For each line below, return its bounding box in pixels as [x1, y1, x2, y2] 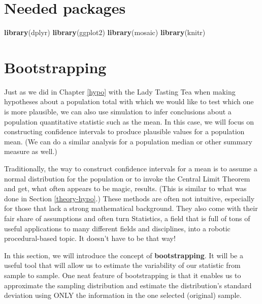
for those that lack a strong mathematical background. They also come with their [4, 203, 258, 214]
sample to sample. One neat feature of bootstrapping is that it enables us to [4, 269, 241, 280]
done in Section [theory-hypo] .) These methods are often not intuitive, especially [4, 193, 255, 203]
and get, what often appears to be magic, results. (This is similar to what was [4, 183, 247, 194]
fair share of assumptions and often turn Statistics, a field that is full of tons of [4, 212, 250, 223]
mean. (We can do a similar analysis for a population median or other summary [4, 136, 252, 146]
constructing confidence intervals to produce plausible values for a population [4, 126, 245, 137]
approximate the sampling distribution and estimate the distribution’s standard [4, 280, 252, 290]
